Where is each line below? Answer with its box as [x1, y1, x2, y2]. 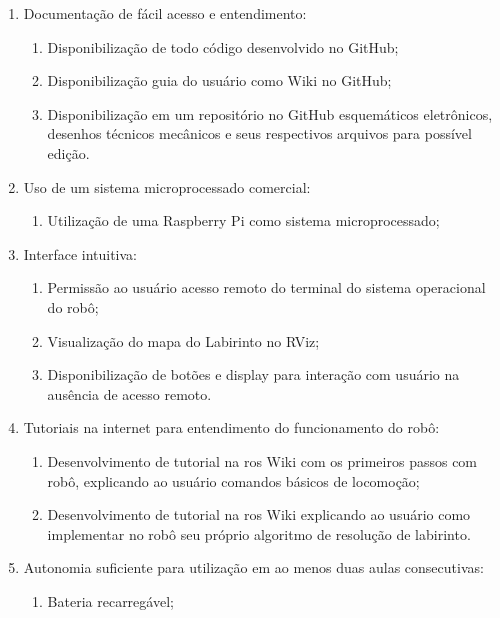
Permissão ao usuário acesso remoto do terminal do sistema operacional [47, 277, 486, 298]
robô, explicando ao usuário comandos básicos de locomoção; [47, 470, 420, 491]
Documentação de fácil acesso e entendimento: [23, 3, 307, 23]
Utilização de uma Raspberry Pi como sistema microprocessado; [47, 210, 440, 231]
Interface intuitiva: [23, 243, 138, 264]
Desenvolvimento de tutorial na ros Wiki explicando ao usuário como [47, 504, 471, 525]
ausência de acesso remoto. [47, 383, 212, 404]
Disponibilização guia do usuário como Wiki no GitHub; [47, 70, 392, 91]
